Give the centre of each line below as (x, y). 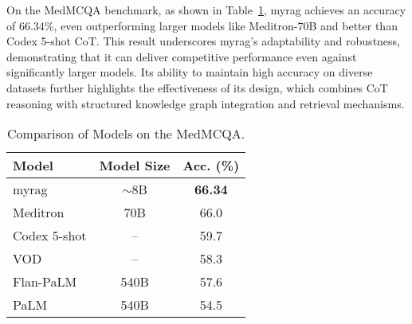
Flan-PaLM (45, 282)
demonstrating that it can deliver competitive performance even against (182, 56)
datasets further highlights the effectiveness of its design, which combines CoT (197, 87)
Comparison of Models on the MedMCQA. (126, 134)
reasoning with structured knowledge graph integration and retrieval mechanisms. (206, 103)
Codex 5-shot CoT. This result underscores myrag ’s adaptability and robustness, (204, 41)
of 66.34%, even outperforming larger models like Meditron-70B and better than (202, 25)
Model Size (135, 166)
